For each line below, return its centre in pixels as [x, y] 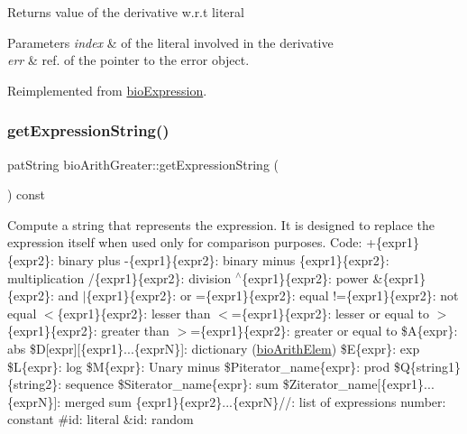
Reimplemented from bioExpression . [107, 90]
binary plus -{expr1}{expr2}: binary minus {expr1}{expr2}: [224, 259]
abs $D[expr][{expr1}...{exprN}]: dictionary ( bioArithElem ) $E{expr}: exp [214, 348]
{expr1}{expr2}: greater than [88, 331]
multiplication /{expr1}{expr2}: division [119, 277]
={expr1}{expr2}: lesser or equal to [330, 313]
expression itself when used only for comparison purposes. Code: [185, 242]
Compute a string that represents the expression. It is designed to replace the [221, 224]
